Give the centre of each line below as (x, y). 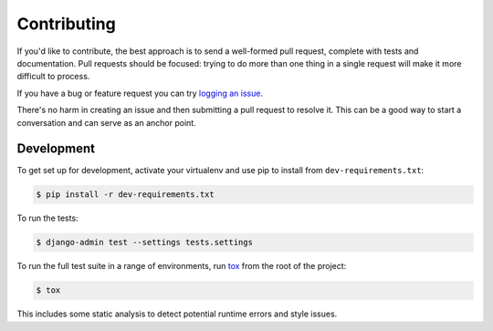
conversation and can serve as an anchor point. (106, 122)
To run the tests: (47, 218)
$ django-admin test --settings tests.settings (144, 243)
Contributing (66, 24)
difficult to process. (53, 77)
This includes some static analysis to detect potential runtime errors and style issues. (177, 314)
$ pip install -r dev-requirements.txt (125, 195)
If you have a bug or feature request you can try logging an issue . (140, 93)
